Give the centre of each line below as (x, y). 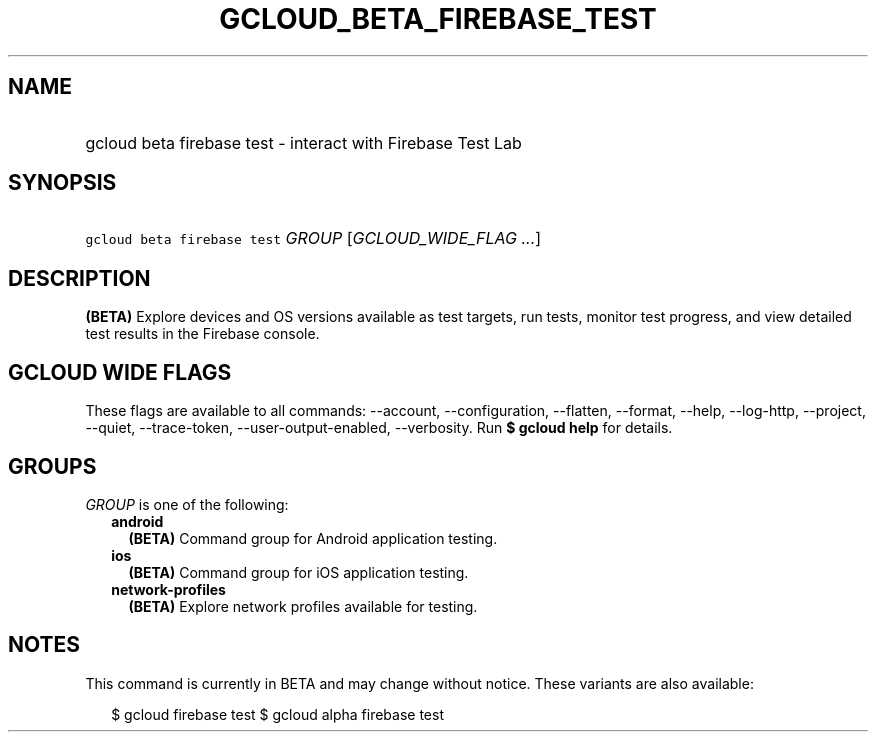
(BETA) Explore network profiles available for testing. (303, 606)
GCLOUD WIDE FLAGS (120, 372)
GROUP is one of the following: (187, 504)
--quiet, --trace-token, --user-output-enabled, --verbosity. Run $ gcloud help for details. (379, 428)
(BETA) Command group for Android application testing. (313, 538)
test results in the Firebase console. (202, 334)
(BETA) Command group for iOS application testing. (298, 572)
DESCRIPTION (79, 278)
